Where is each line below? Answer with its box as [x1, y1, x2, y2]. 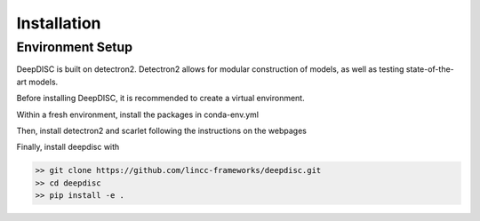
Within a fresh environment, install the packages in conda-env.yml [16, 109, 260, 120]
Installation [16, 13, 101, 33]
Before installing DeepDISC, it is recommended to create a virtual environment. [16, 93, 306, 104]
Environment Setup [16, 39, 133, 55]
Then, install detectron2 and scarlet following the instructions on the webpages [16, 125, 307, 136]
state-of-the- [405, 64, 455, 75]
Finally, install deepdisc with [16, 142, 120, 153]
